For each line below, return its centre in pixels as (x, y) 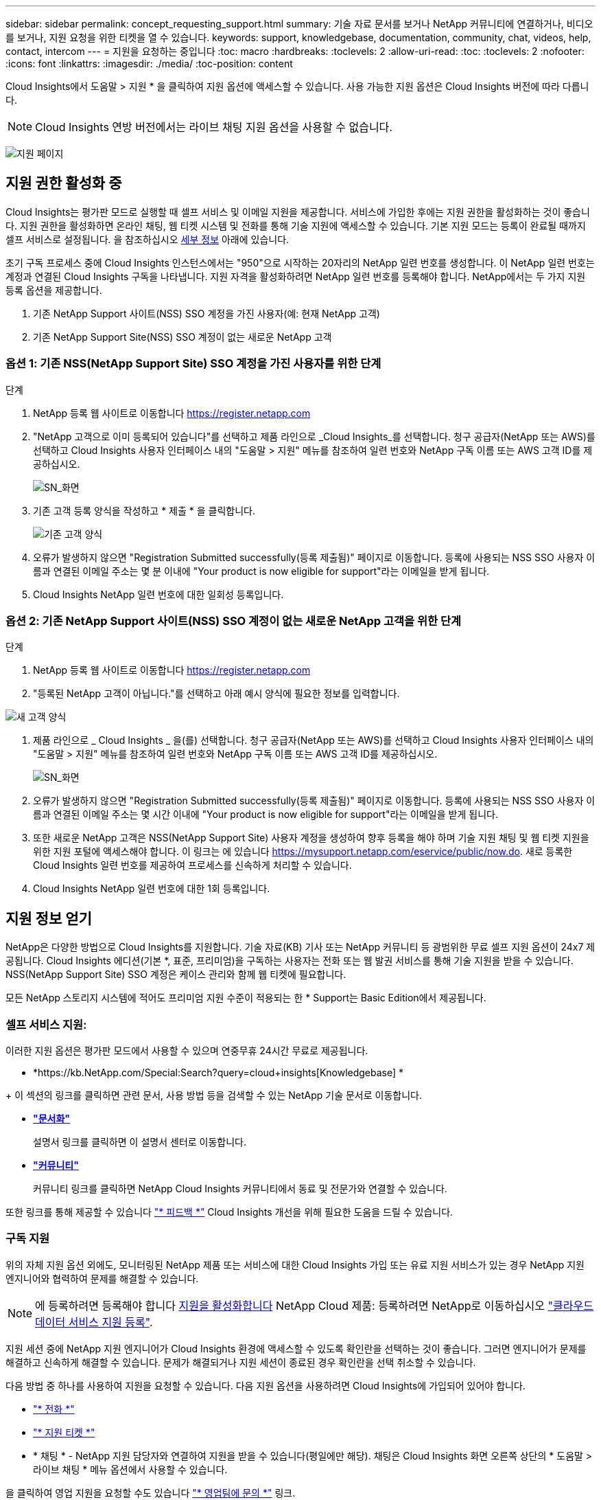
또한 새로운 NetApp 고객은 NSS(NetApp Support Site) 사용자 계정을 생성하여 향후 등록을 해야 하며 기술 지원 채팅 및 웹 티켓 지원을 (311, 838)
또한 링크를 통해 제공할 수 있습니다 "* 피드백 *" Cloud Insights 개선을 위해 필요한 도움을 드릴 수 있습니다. (229, 1212)
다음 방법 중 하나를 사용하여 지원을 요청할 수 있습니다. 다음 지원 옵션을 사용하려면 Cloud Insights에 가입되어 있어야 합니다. (266, 1385)
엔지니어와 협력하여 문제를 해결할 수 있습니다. (102, 1278)
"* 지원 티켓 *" (64, 1432)
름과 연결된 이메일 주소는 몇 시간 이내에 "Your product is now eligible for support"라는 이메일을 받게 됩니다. (266, 815)
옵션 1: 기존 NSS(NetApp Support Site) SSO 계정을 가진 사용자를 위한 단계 (193, 364)
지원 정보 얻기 (49, 918)
